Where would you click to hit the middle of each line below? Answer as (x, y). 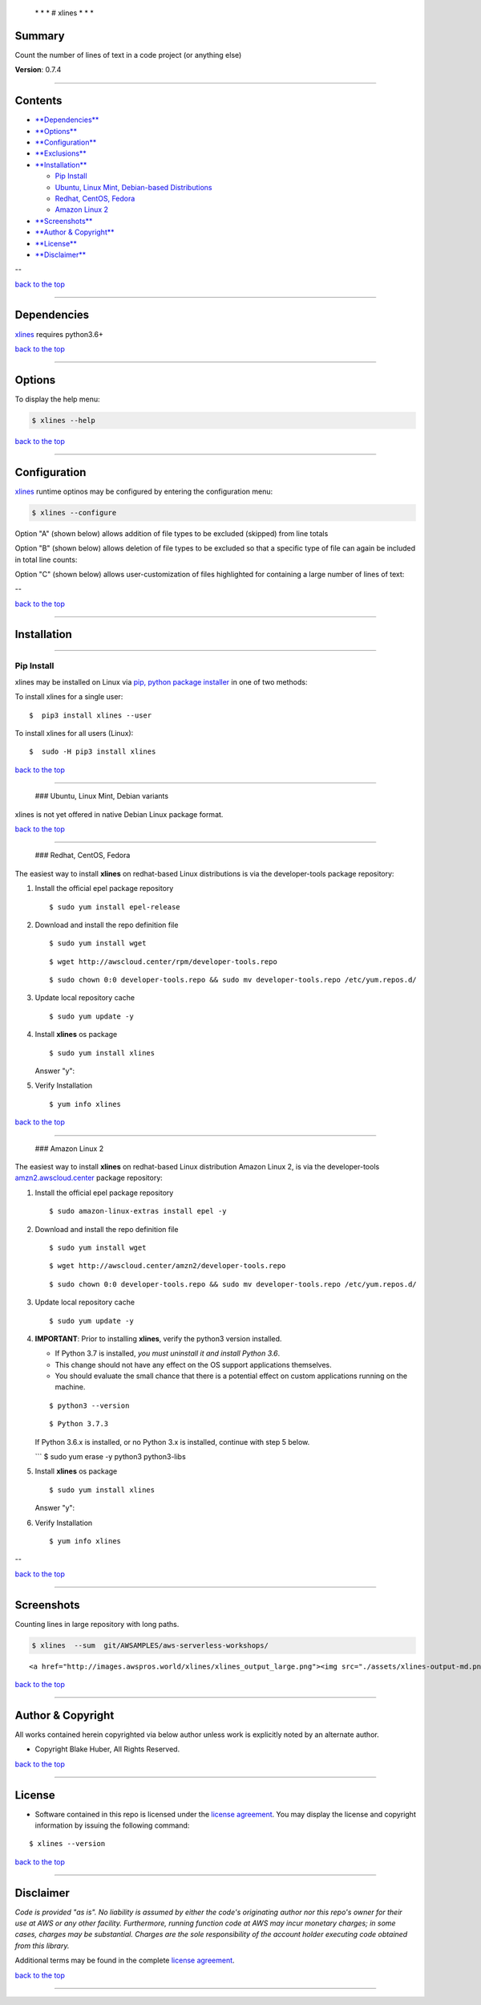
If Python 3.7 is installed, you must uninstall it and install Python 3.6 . (168, 1353)
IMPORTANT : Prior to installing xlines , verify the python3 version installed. (158, 1338)
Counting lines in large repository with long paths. (97, 1624)
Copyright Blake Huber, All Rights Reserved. (107, 1749)
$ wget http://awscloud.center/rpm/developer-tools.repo (164, 962)
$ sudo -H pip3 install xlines (93, 752)
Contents (38, 101)
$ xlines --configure (74, 512)
